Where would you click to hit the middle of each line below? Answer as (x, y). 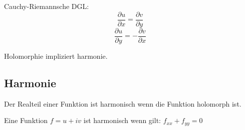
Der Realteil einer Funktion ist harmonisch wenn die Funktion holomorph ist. (123, 103)
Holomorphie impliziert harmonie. (56, 56)
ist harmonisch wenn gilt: (122, 120)
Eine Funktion (26, 120)
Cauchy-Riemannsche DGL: (47, 6)
